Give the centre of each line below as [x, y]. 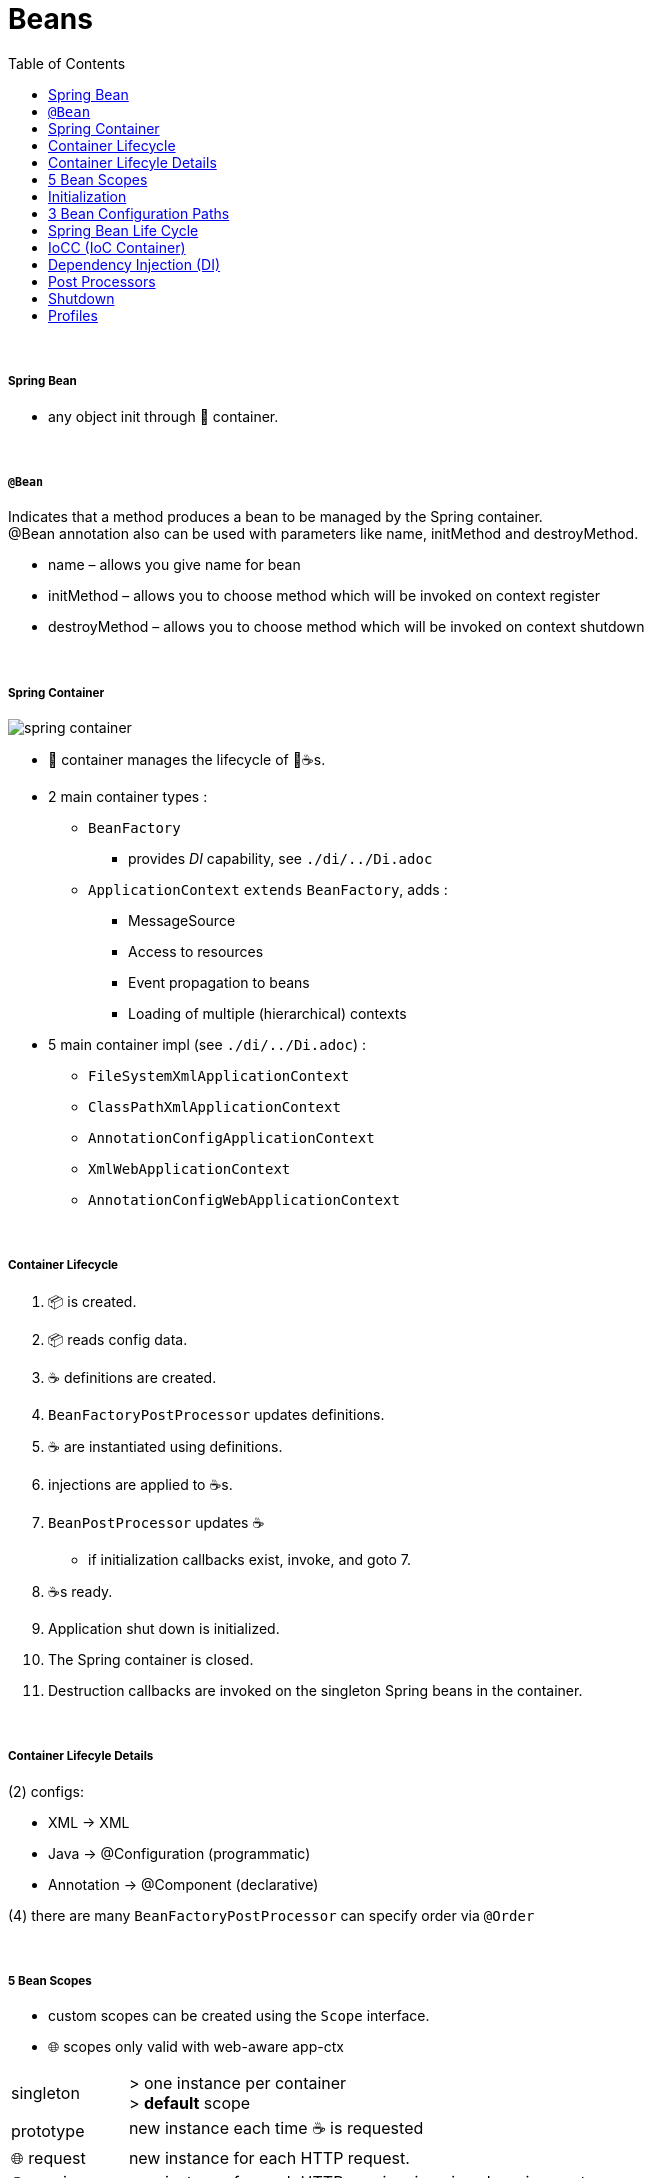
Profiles [73, 315]
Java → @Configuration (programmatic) [179, 1853]
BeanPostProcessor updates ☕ [156, 1522]
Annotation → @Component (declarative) [183, 1884]
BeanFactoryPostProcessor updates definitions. [216, 1414]
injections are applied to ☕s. [140, 1484]
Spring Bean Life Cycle [123, 230]
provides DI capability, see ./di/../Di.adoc [280, 859]
